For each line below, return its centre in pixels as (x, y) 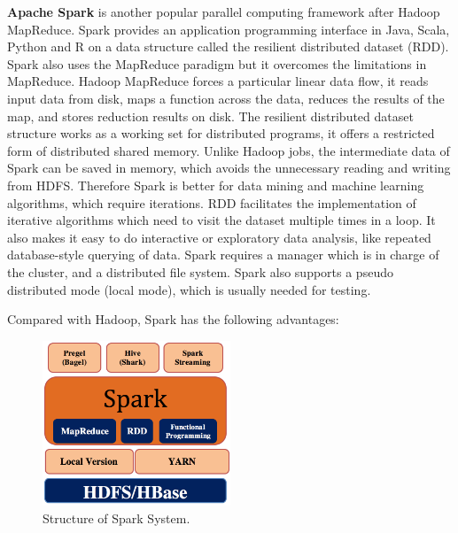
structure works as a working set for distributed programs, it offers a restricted (221, 133)
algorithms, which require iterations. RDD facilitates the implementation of (212, 202)
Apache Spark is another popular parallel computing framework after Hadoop (224, 12)
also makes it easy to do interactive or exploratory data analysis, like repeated (219, 237)
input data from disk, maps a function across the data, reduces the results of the (226, 98)
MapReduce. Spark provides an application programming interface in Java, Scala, (229, 29)
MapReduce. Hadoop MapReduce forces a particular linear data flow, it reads (218, 81)
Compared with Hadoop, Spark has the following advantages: (173, 319)
